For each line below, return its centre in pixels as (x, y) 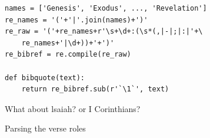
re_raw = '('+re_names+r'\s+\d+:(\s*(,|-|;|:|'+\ (104, 32)
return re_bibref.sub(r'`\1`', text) (95, 89)
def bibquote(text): (45, 78)
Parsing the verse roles (45, 128)
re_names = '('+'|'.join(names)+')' (76, 20)
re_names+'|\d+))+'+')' (68, 43)
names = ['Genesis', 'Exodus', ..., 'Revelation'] (106, 8)
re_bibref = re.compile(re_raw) (68, 55)
